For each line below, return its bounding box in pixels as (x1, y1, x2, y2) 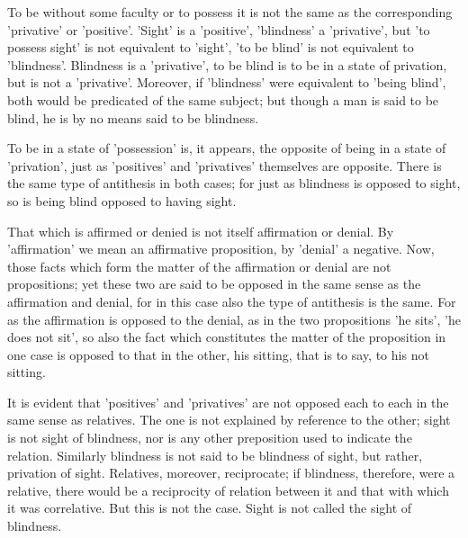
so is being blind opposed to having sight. (7, 191, 237, 210)
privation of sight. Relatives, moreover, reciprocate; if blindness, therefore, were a (7, 463, 455, 482)
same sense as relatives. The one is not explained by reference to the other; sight (7, 410, 451, 429)
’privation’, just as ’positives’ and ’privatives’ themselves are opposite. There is (7, 156, 442, 175)
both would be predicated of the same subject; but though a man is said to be (7, 90, 439, 109)
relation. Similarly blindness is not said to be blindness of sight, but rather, (7, 445, 423, 464)
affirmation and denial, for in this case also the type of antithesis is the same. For (7, 291, 456, 310)
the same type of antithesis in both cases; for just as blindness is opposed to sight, (7, 174, 461, 193)
